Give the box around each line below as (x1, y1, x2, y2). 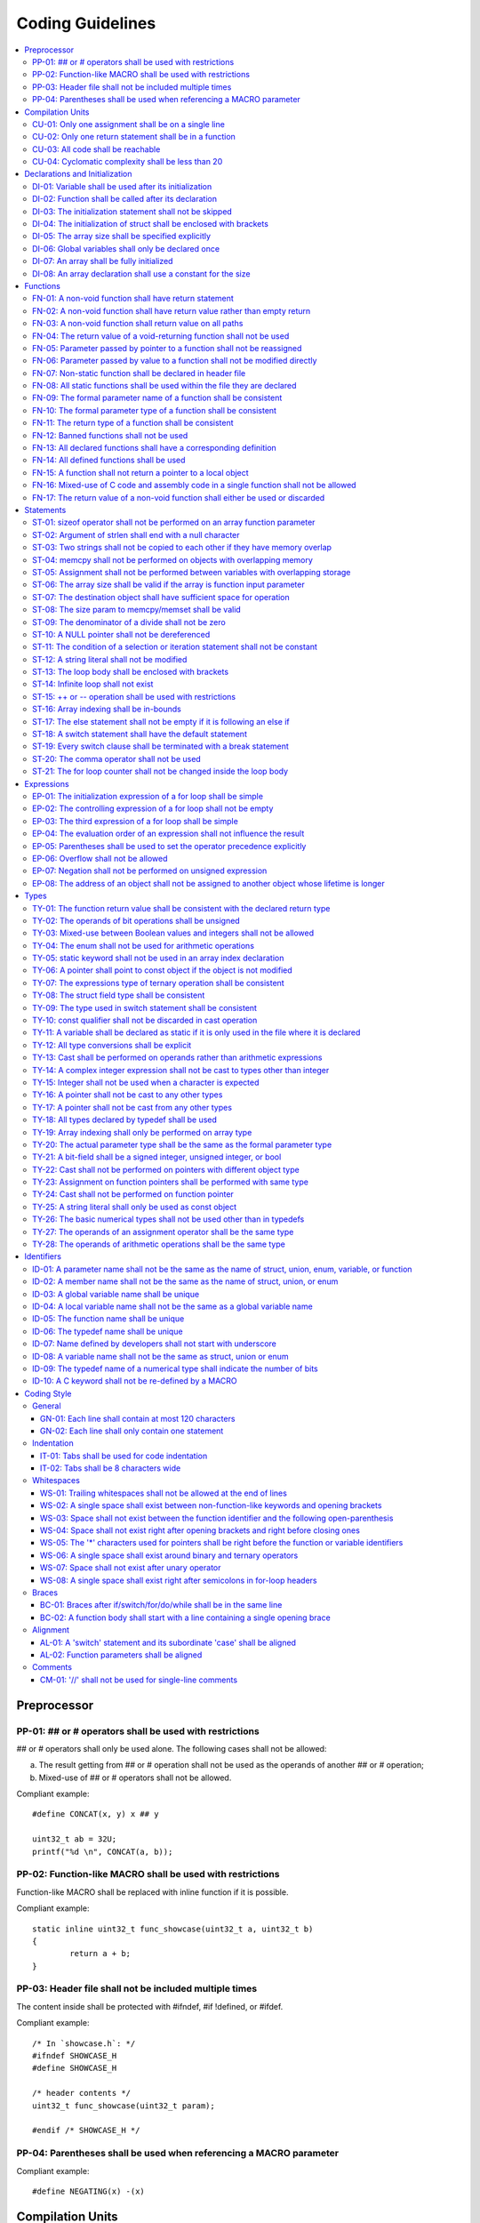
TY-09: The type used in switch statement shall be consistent (32, 1002, 258, 1013)
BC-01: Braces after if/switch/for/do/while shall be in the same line (40, 1600, 283, 1610)
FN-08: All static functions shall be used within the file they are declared (32, 381, 297, 391)
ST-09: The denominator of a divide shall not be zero (32, 616, 226, 627)
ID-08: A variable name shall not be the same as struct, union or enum (32, 1351, 289, 1361)
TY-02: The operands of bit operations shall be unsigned (32, 915, 240, 926)
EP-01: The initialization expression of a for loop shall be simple (32, 790, 264, 801)
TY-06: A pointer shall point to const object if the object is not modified (32, 965, 292, 975)
